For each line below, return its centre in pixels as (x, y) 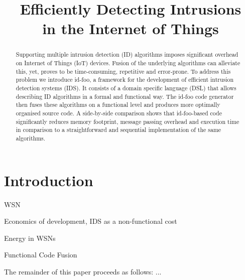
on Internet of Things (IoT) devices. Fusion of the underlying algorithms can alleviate (128, 63)
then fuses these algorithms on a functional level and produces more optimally (118, 105)
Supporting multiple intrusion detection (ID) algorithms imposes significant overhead (127, 54)
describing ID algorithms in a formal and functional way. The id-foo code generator (125, 96)
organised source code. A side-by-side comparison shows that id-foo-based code (119, 113)
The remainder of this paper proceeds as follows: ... (83, 271)
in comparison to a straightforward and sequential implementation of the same (118, 130)
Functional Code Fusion (41, 255)
